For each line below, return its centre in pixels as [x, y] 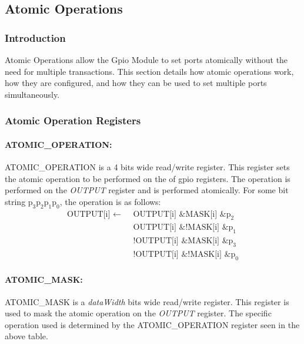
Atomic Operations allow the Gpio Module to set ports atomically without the [146, 59]
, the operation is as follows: [110, 201]
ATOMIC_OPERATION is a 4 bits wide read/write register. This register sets [147, 167]
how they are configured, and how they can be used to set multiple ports [136, 83]
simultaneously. [32, 94]
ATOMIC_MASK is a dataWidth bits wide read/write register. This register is [147, 301]
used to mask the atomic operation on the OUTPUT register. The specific [138, 313]
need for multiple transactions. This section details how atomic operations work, [149, 71]
